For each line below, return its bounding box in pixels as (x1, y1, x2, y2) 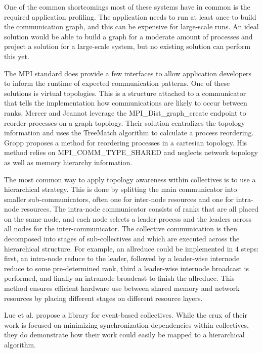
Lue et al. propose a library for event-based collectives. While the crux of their (4, 310, 247, 320)
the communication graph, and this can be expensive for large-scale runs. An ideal (4, 21, 259, 32)
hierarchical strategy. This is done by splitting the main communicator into (4, 184, 237, 194)
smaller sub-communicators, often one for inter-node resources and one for (4, 193, 234, 204)
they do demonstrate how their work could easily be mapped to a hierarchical (4, 329, 245, 340)
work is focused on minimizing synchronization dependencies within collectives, (4, 319, 249, 330)
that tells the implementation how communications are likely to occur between (4, 97, 247, 108)
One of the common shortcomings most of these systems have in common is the (4, 2, 250, 12)
